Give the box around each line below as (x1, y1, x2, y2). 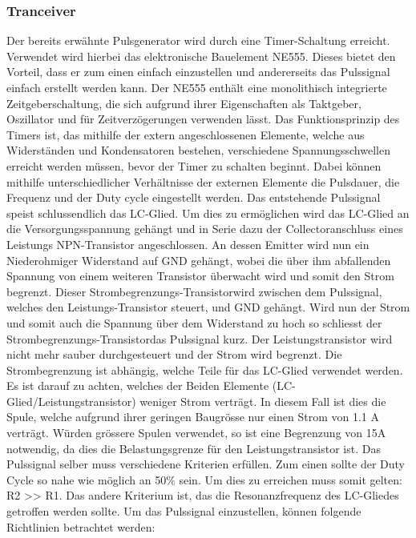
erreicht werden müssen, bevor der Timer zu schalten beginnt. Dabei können (6, 157, 382, 174)
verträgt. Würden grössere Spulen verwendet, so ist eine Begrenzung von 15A (6, 424, 386, 441)
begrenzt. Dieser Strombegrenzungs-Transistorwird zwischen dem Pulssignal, (6, 283, 382, 299)
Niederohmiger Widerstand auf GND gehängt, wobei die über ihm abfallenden (6, 251, 391, 268)
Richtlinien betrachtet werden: (6, 518, 155, 535)
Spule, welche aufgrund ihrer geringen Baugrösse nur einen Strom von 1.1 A (6, 408, 379, 425)
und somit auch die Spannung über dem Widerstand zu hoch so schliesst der (6, 314, 382, 331)
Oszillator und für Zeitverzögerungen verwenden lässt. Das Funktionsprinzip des (6, 110, 400, 127)
